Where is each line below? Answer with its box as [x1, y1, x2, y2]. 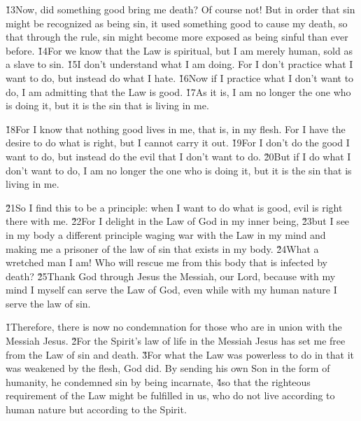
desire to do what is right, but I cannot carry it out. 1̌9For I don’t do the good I [6, 135, 350, 150]
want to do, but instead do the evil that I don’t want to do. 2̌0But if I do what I [6, 149, 351, 163]
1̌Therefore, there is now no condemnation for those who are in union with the [6, 319, 342, 334]
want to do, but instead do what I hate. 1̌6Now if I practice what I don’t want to [6, 70, 354, 85]
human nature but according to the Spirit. [6, 402, 187, 417]
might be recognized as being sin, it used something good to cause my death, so [6, 15, 348, 30]
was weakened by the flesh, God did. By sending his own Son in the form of [6, 361, 330, 375]
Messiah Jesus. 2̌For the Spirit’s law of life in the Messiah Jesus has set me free [6, 333, 346, 348]
